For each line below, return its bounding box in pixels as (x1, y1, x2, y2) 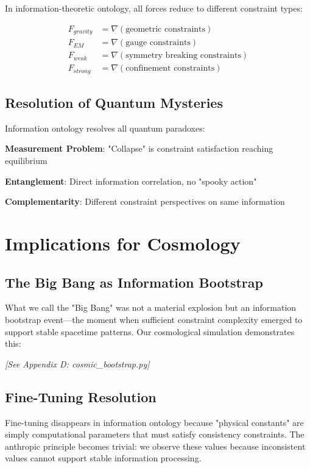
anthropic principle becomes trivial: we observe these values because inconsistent (5, 439, 306, 452)
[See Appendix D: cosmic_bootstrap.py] (5, 357, 150, 370)
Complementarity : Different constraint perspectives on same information (5, 195, 285, 208)
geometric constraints (125, 24, 206, 34)
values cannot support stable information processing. (5, 452, 202, 464)
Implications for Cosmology (5, 230, 241, 255)
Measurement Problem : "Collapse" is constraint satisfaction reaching (5, 142, 273, 155)
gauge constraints (125, 38, 191, 48)
